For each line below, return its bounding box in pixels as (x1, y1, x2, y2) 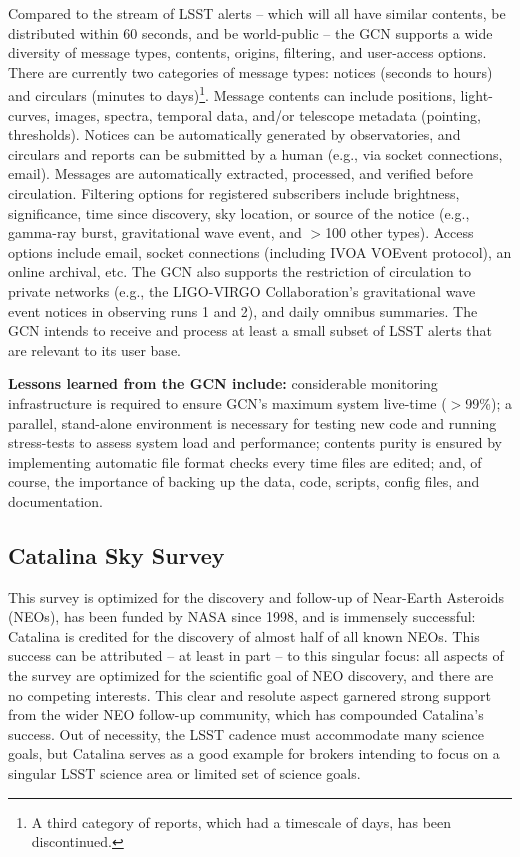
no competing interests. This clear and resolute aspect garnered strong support (8, 684, 492, 705)
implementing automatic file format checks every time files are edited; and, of (8, 451, 482, 472)
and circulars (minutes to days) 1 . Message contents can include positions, (8, 82, 456, 106)
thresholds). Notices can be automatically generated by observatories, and (8, 124, 461, 145)
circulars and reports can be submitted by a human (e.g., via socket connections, (8, 143, 503, 164)
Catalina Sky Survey (8, 539, 225, 570)
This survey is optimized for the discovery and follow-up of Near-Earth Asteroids (8, 586, 504, 607)
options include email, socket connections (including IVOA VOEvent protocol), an (8, 241, 512, 262)
